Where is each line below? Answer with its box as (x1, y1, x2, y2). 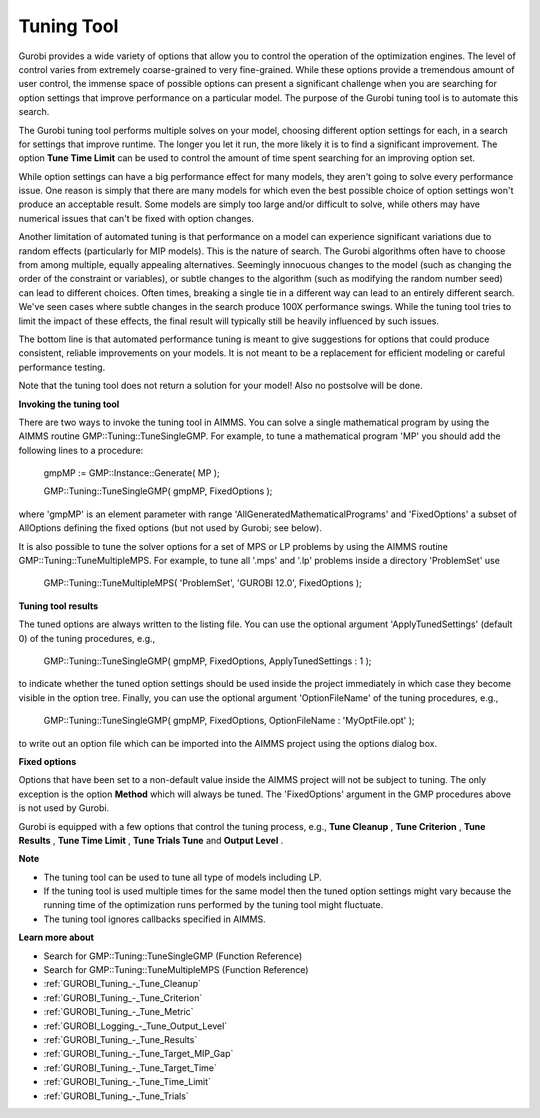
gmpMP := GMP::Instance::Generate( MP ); (43, 467, 220, 479)
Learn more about (18, 931, 95, 944)
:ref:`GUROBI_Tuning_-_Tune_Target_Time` (43, 1061, 217, 1074)
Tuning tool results (18, 600, 99, 612)
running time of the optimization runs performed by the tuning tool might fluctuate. (43, 899, 384, 911)
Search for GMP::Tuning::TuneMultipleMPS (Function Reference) (43, 964, 309, 976)
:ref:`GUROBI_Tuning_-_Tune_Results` (43, 1033, 198, 1045)
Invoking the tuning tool (18, 398, 120, 410)
